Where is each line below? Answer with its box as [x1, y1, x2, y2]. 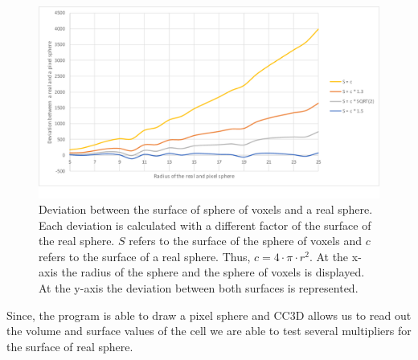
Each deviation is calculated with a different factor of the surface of [39, 216, 371, 233]
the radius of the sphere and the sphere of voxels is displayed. [61, 264, 365, 280]
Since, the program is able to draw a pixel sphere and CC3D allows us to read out [6, 306, 412, 323]
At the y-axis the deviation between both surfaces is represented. [39, 280, 359, 297]
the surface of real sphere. [6, 337, 133, 354]
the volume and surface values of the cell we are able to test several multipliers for [6, 322, 412, 339]
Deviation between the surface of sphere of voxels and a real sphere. [39, 201, 373, 218]
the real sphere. [39, 232, 115, 249]
